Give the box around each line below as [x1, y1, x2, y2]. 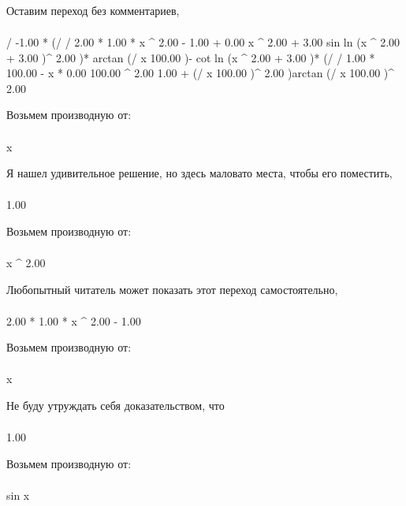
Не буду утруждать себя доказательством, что [6, 397, 225, 413]
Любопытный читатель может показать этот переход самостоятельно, [6, 281, 338, 297]
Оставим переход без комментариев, [6, 2, 180, 18]
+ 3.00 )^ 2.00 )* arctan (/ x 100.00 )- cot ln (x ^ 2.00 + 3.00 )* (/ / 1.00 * [6, 49, 375, 65]
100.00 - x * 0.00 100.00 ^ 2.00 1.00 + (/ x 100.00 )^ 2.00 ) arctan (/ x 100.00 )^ [6, 65, 395, 81]
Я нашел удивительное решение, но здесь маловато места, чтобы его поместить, [6, 165, 393, 181]
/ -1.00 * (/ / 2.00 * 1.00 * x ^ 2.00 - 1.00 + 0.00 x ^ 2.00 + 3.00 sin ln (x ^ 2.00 [6, 34, 400, 50]
